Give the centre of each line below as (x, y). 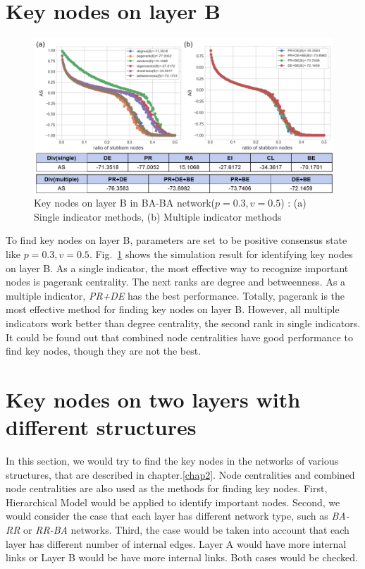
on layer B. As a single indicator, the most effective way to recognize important (177, 268)
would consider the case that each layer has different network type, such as (167, 516)
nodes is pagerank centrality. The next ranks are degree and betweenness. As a (176, 282)
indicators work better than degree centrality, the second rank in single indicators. (183, 323)
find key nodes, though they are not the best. (104, 351)
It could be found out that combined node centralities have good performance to (179, 337)
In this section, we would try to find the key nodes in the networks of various (172, 461)
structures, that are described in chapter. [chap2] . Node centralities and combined (180, 474)
